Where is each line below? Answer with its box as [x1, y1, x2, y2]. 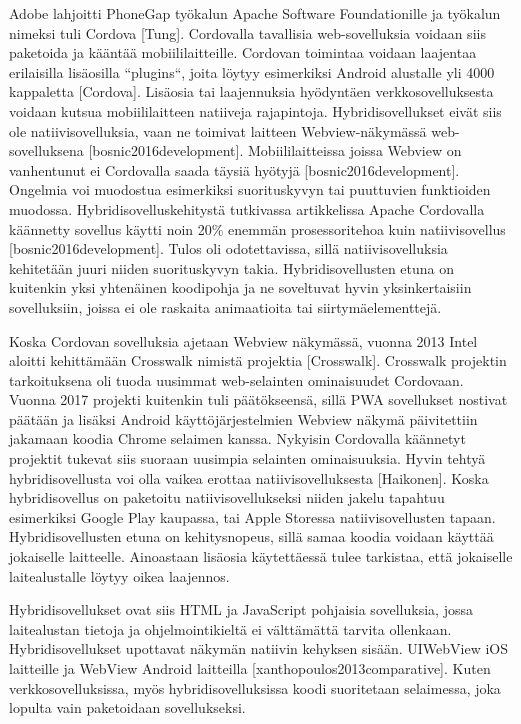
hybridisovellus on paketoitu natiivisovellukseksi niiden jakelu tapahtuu [9, 487, 445, 508]
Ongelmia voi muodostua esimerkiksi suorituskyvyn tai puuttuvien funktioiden [9, 179, 491, 200]
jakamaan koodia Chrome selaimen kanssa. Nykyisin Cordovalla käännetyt [9, 428, 466, 449]
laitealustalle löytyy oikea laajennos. [9, 565, 230, 586]
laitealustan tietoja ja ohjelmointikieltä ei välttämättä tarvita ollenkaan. [9, 618, 452, 639]
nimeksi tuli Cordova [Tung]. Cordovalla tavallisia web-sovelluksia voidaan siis [9, 22, 486, 43]
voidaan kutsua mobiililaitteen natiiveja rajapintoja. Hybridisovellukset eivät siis [9, 100, 502, 121]
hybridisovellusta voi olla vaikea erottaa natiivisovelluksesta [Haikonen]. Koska [9, 467, 489, 488]
